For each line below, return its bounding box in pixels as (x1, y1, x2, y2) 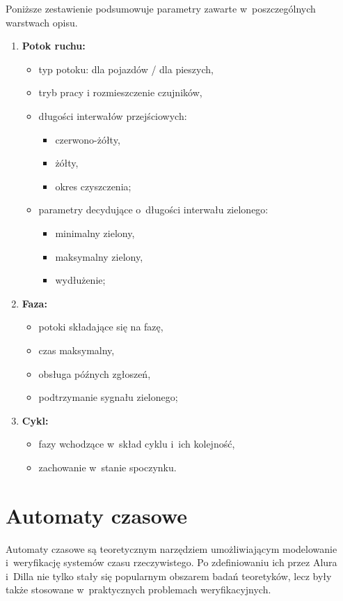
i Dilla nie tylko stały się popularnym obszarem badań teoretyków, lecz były (6, 568, 332, 583)
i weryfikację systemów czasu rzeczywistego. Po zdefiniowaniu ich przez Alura (6, 555, 337, 570)
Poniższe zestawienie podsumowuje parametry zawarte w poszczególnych (6, 1, 316, 15)
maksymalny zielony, (55, 249, 143, 264)
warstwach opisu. (6, 15, 78, 29)
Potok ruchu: (22, 38, 86, 53)
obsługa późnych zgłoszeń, (38, 366, 151, 381)
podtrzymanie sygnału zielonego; (38, 390, 178, 404)
